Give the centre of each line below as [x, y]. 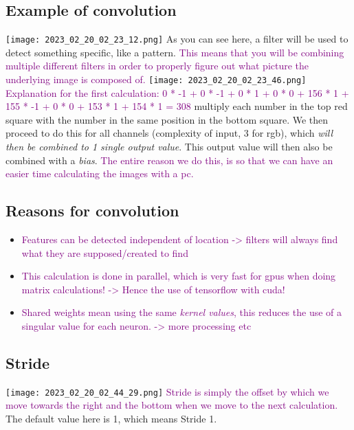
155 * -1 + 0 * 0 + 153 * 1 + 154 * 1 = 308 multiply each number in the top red [177, 106]
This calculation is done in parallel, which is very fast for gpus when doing [179, 276]
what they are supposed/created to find [105, 252]
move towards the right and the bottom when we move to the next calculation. [172, 405]
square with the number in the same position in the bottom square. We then [167, 119]
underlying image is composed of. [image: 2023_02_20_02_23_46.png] [156, 79]
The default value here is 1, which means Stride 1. [111, 419]
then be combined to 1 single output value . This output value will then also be [169, 147]
